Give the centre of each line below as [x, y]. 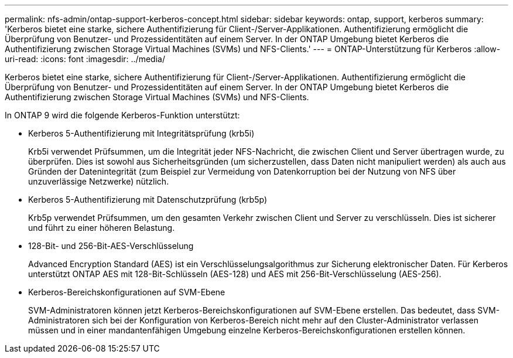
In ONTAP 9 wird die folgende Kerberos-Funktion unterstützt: [122, 115]
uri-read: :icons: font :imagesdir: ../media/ [85, 59]
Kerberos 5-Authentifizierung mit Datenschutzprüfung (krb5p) [148, 200]
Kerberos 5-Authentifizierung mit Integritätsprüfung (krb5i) [141, 133]
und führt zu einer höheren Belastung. [102, 228]
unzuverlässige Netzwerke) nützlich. [99, 181]
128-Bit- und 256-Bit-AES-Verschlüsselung [111, 246]
